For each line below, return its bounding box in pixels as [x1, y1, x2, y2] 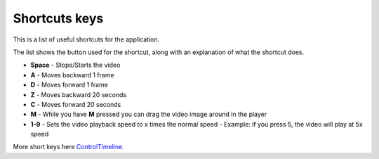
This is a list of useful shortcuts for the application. [13, 35, 160, 44]
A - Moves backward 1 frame [30, 70, 115, 79]
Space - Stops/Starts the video [30, 61, 121, 70]
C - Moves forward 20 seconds [30, 100, 121, 108]
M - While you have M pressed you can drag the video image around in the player [30, 110, 267, 119]
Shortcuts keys [13, 11, 104, 26]
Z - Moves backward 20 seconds [30, 90, 127, 98]
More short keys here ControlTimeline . [13, 143, 124, 151]
